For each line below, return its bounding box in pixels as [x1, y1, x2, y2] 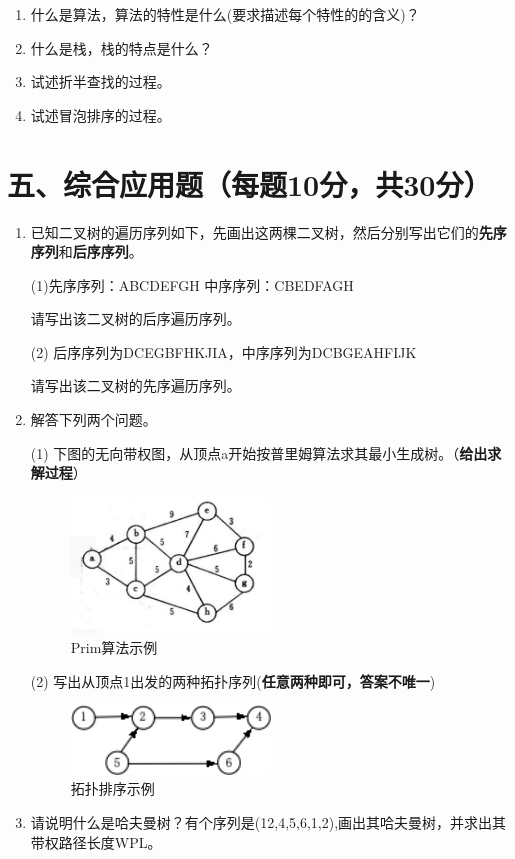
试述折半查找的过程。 [30, 71, 171, 92]
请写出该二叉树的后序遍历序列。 [30, 308, 241, 329]
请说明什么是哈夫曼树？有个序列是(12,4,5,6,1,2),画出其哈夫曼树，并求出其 [30, 812, 507, 833]
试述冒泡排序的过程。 [30, 104, 171, 125]
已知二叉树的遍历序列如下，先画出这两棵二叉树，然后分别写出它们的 [30, 221, 479, 242]
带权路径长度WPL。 [30, 831, 162, 852]
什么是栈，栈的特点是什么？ [30, 37, 213, 58]
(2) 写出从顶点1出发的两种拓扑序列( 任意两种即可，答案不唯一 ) [30, 670, 436, 691]
